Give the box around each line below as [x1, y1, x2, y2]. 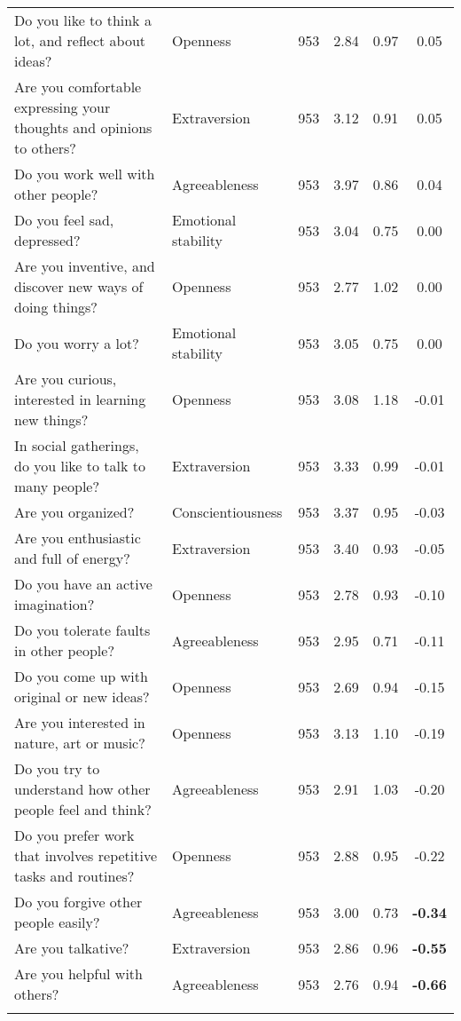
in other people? [14, 640, 114, 661]
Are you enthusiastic [14, 527, 141, 548]
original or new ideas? [14, 686, 150, 707]
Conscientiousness [172, 502, 283, 522]
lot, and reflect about [14, 30, 146, 51]
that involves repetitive [14, 845, 158, 866]
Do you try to [14, 758, 100, 779]
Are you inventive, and [14, 256, 155, 276]
